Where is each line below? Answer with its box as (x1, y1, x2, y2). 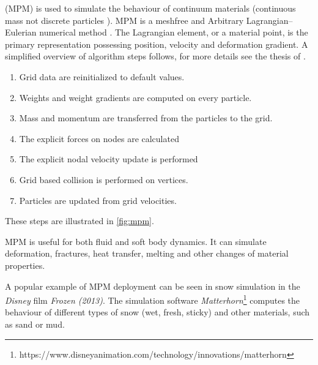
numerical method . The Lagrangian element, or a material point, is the (39, 26, 308, 39)
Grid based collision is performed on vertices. (19, 173, 188, 186)
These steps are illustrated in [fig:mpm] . (5, 214, 154, 227)
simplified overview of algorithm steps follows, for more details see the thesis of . (5, 50, 306, 62)
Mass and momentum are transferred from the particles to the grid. (19, 111, 273, 124)
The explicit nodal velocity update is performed (19, 152, 198, 165)
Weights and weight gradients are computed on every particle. (19, 91, 252, 103)
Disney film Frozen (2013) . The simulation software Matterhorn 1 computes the (5, 292, 300, 306)
